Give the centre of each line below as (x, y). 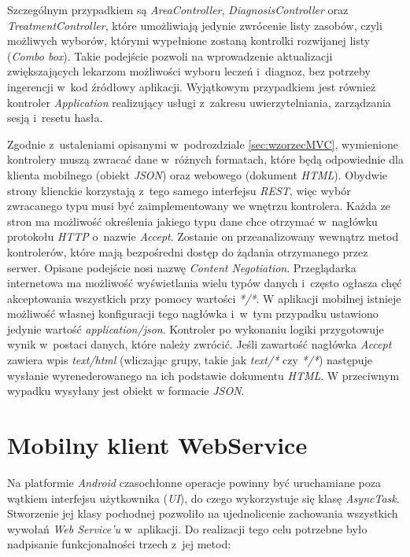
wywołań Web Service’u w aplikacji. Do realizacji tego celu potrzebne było (187, 528)
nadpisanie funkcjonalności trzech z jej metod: (119, 544)
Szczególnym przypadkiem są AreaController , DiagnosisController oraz (178, 9)
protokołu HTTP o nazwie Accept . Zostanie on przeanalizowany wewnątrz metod (203, 236)
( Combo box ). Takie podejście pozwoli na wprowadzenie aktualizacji (170, 55)
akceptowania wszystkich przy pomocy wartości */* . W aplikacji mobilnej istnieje (204, 298)
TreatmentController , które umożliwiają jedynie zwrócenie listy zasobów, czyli (195, 25)
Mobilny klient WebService (157, 445)
